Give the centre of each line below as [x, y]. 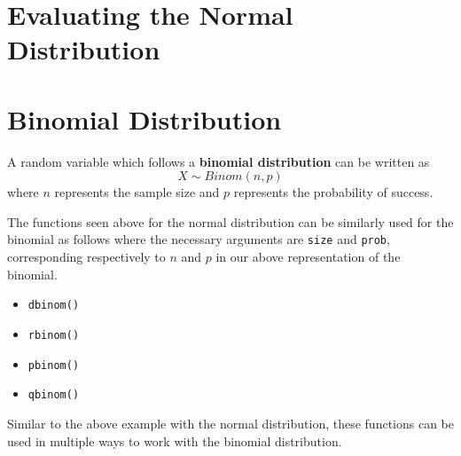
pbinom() [54, 365]
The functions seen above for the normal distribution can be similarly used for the [230, 221]
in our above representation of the [308, 257]
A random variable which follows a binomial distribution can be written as [219, 161]
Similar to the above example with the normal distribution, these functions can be [230, 423]
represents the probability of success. [333, 192]
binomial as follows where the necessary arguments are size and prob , [199, 239]
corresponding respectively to [86, 257]
